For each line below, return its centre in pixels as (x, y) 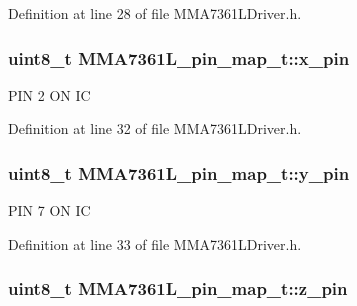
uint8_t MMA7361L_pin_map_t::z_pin (178, 288)
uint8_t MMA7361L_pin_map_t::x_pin (179, 57)
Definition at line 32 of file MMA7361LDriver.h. (155, 128)
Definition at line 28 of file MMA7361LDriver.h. (155, 13)
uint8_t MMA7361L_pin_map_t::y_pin (179, 172)
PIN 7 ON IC (49, 210)
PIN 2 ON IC (49, 94)
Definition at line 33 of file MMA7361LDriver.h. (155, 243)
